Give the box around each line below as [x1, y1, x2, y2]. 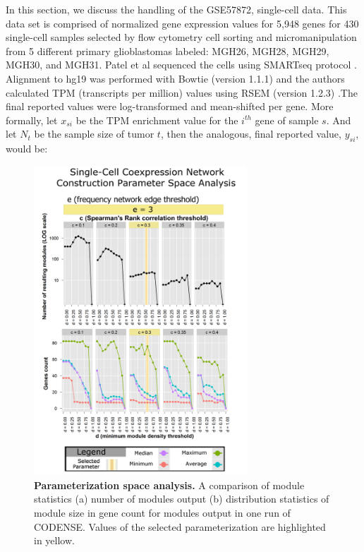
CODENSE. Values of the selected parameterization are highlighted [34, 519, 326, 534]
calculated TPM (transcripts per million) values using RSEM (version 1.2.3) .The [6, 85, 358, 100]
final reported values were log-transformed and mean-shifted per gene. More [6, 99, 334, 114]
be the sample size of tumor [34, 126, 154, 141]
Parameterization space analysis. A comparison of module [34, 477, 305, 492]
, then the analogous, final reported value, [160, 126, 341, 141]
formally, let [6, 112, 58, 127]
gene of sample [255, 112, 319, 127]
